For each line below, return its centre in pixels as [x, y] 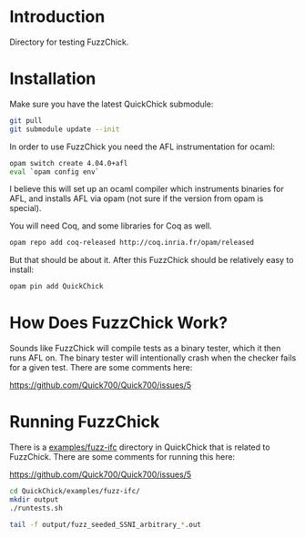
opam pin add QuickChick [56, 287]
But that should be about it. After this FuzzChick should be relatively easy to [152, 260]
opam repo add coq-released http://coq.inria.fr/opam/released [132, 243]
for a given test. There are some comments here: [101, 368]
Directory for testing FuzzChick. [69, 42]
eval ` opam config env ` [55, 172]
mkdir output [34, 499]
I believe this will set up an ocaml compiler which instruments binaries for [147, 189]
